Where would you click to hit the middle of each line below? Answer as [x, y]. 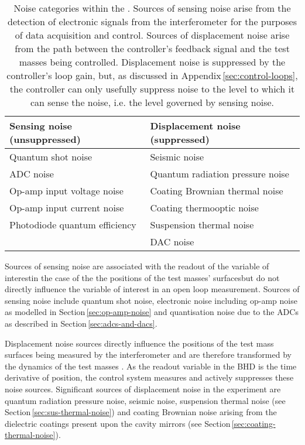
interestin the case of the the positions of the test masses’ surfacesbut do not [142, 277]
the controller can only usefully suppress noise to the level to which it [152, 89]
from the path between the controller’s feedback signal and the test [152, 48]
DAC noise [172, 242]
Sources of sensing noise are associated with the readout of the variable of [137, 266]
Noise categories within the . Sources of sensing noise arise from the [152, 8]
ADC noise [32, 174]
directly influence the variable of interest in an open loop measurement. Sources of [152, 289]
